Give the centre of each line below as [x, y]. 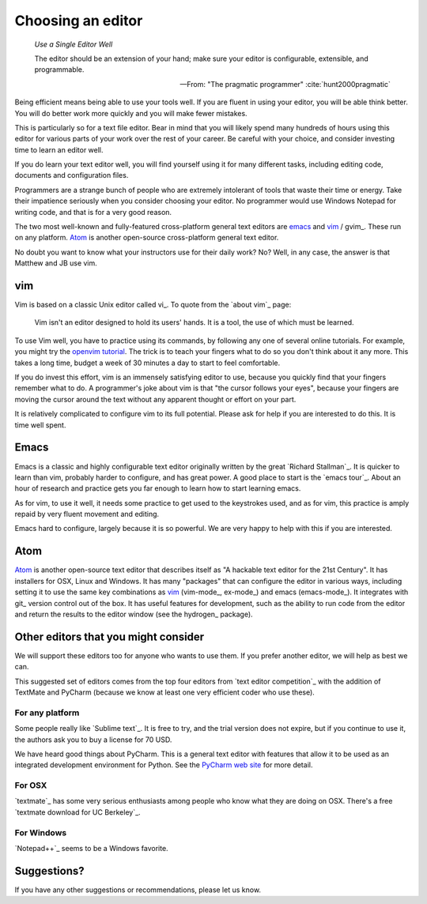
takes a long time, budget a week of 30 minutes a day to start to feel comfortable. [147, 363]
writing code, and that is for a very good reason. [93, 212]
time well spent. [40, 425]
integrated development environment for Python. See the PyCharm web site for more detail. [164, 765]
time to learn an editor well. [59, 149]
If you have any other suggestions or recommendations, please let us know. [138, 890]
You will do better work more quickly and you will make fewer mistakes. [131, 113]
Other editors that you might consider [110, 637]
